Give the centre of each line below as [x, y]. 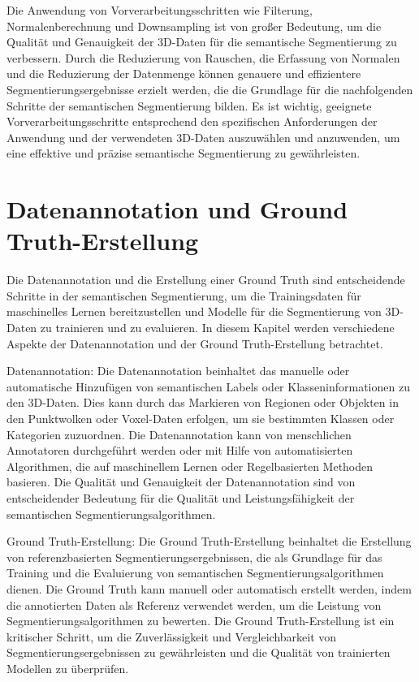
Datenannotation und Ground [177, 209]
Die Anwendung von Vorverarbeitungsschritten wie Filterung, [160, 10]
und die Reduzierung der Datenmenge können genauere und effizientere [184, 73]
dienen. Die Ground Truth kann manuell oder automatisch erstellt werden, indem [209, 588]
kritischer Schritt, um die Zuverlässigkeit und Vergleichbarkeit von [172, 636]
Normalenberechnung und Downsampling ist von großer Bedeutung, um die [194, 26]
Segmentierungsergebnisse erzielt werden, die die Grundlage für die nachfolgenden [210, 89]
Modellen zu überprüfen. [68, 668]
